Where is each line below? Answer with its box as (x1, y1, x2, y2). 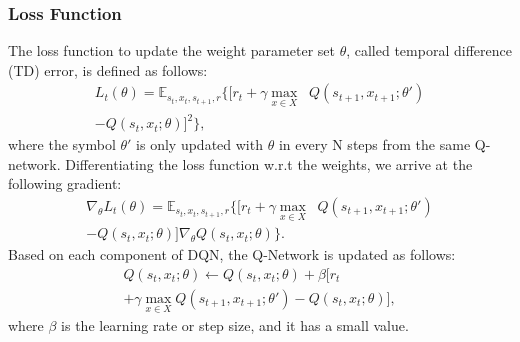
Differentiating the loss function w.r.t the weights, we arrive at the (65, 153, 473, 174)
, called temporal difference (346, 40, 512, 61)
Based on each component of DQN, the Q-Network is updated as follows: (8, 244, 456, 265)
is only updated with (136, 134, 263, 155)
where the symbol (8, 134, 116, 155)
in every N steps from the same (278, 134, 471, 155)
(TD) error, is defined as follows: (8, 59, 208, 80)
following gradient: (8, 173, 122, 194)
